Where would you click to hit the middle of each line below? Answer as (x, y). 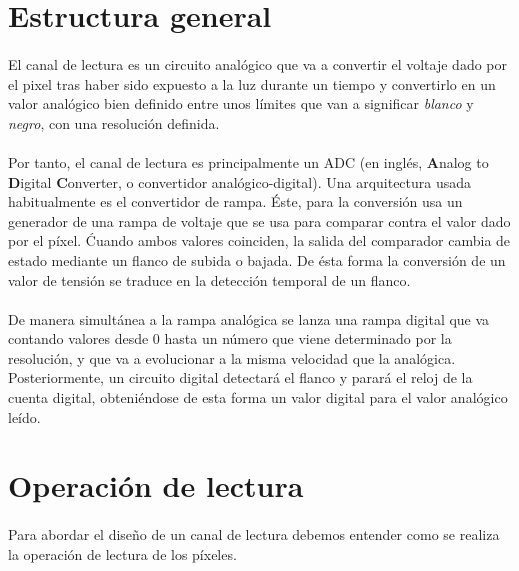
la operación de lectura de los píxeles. (122, 553)
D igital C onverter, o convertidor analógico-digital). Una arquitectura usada (240, 181)
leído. (24, 416)
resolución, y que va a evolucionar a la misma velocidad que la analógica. (232, 357)
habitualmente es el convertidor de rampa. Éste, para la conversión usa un (235, 201)
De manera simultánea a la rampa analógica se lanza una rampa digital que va (249, 318)
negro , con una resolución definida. (114, 122)
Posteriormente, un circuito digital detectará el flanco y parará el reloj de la (240, 377)
